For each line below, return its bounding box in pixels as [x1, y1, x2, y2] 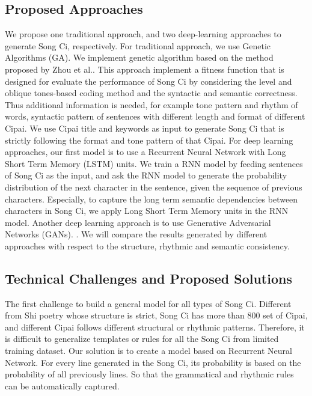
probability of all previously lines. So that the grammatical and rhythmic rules [5, 368, 294, 380]
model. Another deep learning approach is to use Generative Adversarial [5, 216, 271, 228]
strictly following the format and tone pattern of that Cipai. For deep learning [5, 133, 293, 146]
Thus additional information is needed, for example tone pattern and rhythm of [5, 98, 298, 111]
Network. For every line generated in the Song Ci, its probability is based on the [5, 356, 301, 368]
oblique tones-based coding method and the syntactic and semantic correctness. [5, 87, 298, 99]
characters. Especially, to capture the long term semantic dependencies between [5, 192, 298, 205]
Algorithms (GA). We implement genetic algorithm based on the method [5, 51, 274, 64]
